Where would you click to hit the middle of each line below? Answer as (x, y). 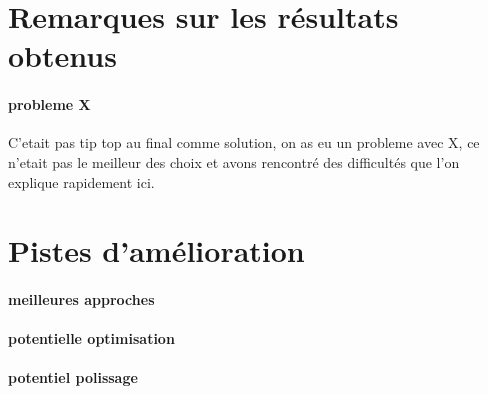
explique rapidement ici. (81, 181)
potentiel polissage (73, 377)
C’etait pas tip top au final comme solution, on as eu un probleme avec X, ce (244, 142)
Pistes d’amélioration (156, 250)
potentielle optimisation (91, 338)
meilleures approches (81, 299)
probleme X (49, 104)
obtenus (62, 55)
